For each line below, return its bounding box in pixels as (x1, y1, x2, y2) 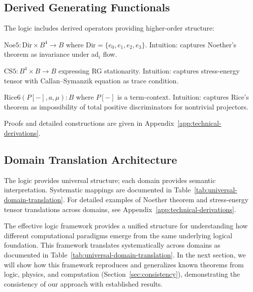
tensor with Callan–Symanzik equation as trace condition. (4, 75, 179, 85)
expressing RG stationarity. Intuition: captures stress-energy (58, 65, 240, 75)
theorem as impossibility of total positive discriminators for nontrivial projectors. (4, 101, 249, 111)
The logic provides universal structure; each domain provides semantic (4, 175, 216, 185)
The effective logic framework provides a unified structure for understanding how (4, 220, 248, 231)
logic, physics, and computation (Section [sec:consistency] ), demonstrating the (4, 269, 240, 279)
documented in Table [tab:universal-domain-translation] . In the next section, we (4, 249, 246, 259)
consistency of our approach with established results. (4, 278, 163, 289)
